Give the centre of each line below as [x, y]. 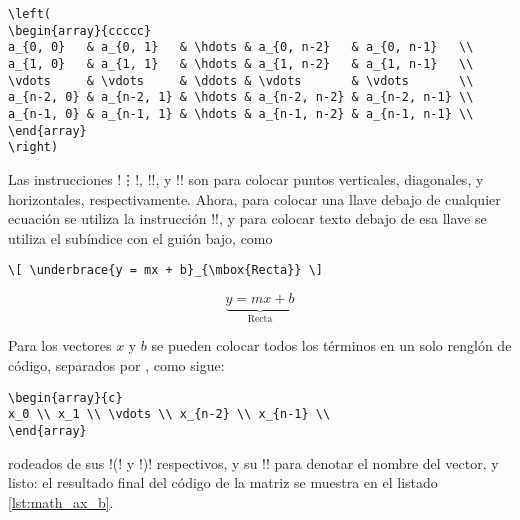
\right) [33, 147]
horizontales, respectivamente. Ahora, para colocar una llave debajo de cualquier [254, 198]
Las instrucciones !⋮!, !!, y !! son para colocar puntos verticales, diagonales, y [246, 178]
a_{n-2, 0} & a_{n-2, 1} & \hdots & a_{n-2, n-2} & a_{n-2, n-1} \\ [241, 97]
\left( [29, 14]
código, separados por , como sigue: [116, 364]
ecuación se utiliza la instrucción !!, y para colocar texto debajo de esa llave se [247, 218]
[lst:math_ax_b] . [61, 501]
